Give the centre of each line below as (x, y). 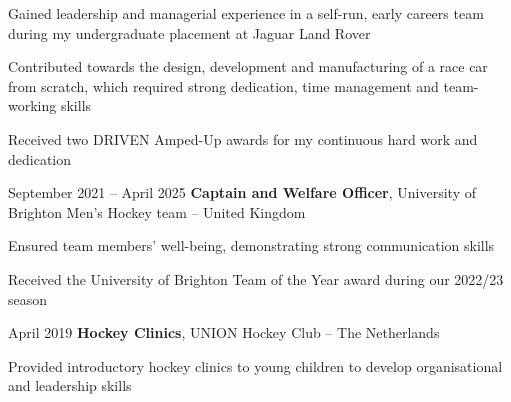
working (32, 105)
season (28, 298)
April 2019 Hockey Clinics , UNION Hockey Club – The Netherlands (224, 332)
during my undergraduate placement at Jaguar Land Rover (189, 32)
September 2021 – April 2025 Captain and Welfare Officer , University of (242, 192)
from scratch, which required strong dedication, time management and (223, 85)
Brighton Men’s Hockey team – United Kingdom (157, 211)
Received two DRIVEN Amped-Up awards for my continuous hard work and (243, 138)
